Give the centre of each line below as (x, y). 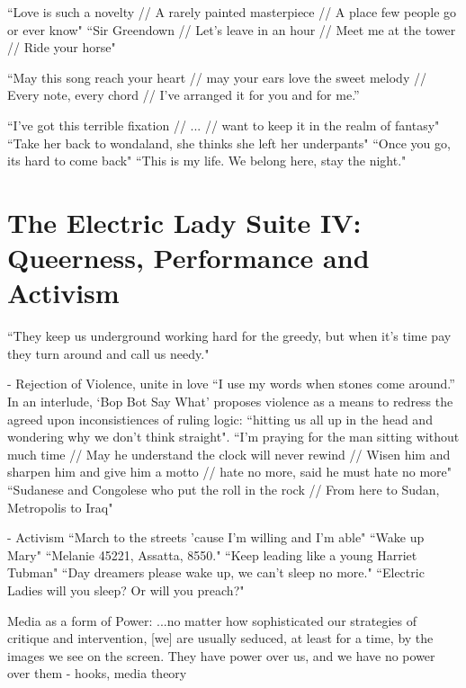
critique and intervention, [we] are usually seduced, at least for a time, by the (220, 638)
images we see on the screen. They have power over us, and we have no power (221, 655)
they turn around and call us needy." (108, 353)
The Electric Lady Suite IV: (184, 222)
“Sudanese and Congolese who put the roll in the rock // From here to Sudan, (224, 489)
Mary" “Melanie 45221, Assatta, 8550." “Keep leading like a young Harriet (212, 554)
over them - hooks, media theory (97, 673)
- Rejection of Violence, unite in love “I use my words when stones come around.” (231, 384)
